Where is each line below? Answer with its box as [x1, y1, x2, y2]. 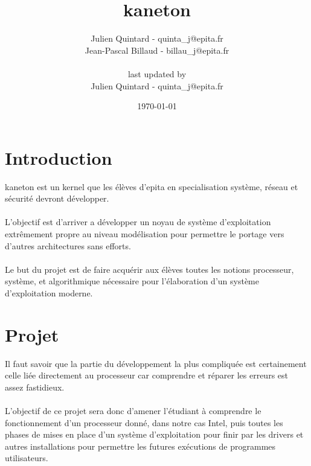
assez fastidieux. [5, 380, 65, 393]
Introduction [5, 145, 112, 170]
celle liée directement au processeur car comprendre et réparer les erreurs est [5, 369, 288, 381]
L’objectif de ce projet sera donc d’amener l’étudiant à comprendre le [5, 404, 261, 417]
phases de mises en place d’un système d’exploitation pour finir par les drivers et [5, 428, 304, 441]
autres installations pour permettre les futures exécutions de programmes [5, 439, 276, 452]
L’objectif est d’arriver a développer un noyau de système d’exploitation [5, 215, 271, 228]
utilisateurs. [5, 452, 48, 464]
